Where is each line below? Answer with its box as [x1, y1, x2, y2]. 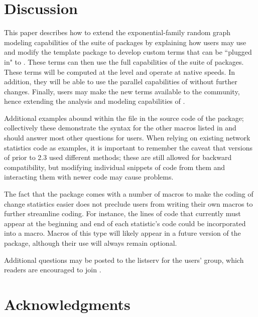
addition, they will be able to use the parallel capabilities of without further [4, 76, 237, 87]
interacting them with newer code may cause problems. [4, 172, 174, 182]
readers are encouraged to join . [4, 264, 101, 275]
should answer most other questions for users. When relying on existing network [4, 132, 250, 143]
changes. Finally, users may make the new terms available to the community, [4, 86, 240, 96]
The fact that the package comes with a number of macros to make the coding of [4, 189, 253, 199]
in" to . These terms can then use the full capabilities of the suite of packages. [4, 56, 244, 67]
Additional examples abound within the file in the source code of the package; [4, 112, 244, 123]
